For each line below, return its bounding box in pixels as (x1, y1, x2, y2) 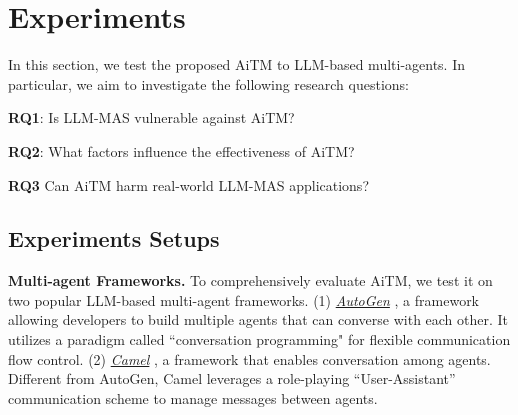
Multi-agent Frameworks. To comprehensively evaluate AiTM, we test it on (8, 270, 493, 291)
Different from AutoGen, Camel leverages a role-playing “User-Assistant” (8, 368, 456, 389)
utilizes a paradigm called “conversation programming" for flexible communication (8, 329, 511, 350)
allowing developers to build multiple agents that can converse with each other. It (8, 309, 509, 330)
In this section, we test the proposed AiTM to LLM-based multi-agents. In (8, 54, 466, 75)
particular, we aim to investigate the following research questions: (8, 73, 410, 94)
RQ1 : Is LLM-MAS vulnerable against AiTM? (8, 107, 295, 128)
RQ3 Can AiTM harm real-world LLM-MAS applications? (8, 174, 369, 195)
